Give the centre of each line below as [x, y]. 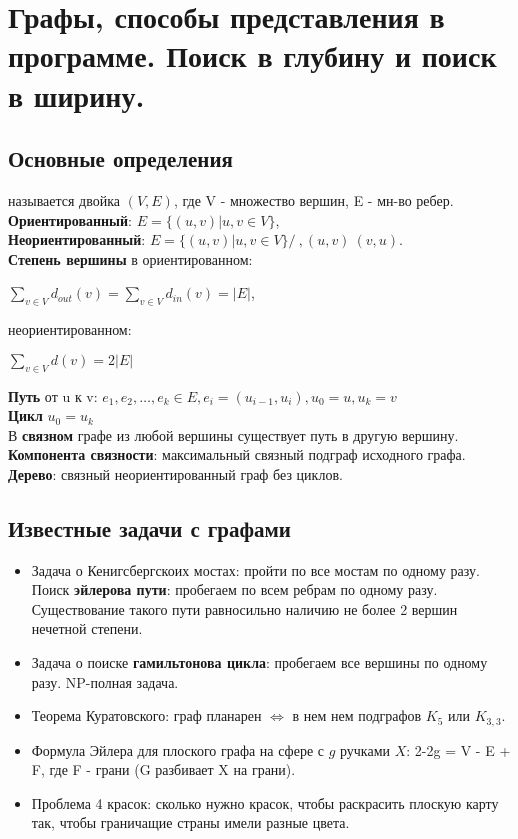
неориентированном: [70, 329]
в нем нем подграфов [357, 715]
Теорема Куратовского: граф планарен [146, 715]
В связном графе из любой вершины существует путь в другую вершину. [233, 434]
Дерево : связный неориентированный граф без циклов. [175, 473]
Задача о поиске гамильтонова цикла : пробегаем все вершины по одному [259, 662]
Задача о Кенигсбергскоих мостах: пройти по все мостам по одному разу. [255, 569]
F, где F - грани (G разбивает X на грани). [163, 769]
